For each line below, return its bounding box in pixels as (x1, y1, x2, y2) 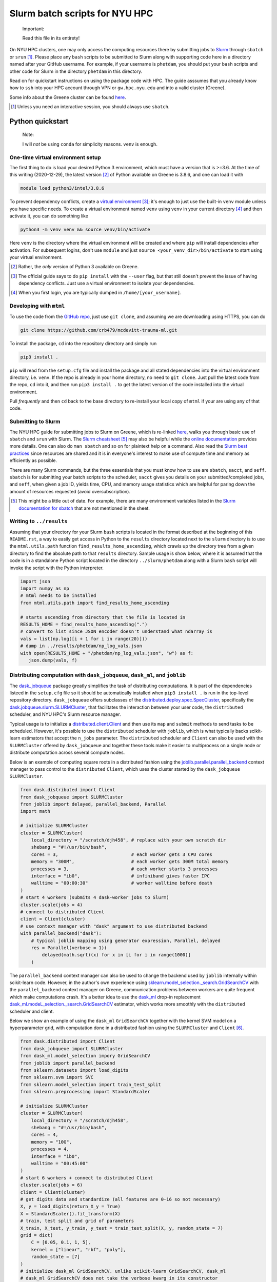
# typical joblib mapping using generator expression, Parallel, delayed (31, 937, 221, 944)
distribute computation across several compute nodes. (9, 749, 125, 756)
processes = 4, (31, 1146, 69, 1152)
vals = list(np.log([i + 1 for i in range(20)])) (20, 636, 148, 642)
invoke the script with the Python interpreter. (9, 565, 104, 571)
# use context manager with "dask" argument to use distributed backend (20, 923, 207, 929)
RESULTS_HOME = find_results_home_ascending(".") (20, 621, 148, 627)
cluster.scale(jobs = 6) (20, 1182, 83, 1188)
